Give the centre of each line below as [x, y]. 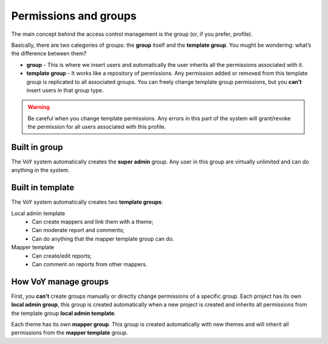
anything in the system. [40, 170]
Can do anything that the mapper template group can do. [103, 239]
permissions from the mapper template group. [70, 333]
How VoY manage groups [60, 282]
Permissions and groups [74, 16]
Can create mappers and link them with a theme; [93, 222]
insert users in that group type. [65, 90]
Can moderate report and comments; [78, 230]
